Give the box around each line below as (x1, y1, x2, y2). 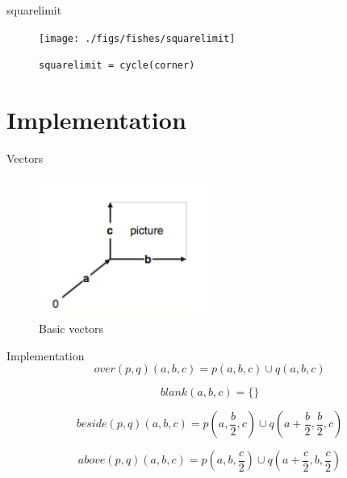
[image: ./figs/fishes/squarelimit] (39, 32, 236, 44)
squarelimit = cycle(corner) (39, 60, 195, 72)
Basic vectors (39, 320, 104, 337)
